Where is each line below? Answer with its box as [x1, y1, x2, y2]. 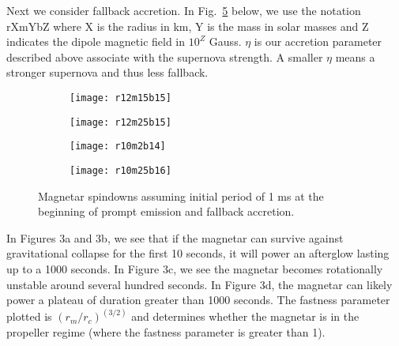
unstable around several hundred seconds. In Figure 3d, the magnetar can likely [6, 276, 393, 292]
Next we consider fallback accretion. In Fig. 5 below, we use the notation [6, 2, 361, 18]
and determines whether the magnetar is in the [131, 308, 359, 325]
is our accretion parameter [254, 33, 382, 50]
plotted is [6, 308, 52, 325]
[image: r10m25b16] [70, 164, 171, 176]
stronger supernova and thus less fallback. [6, 64, 209, 81]
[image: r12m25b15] [70, 116, 171, 128]
